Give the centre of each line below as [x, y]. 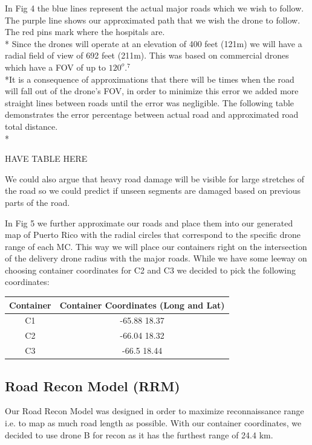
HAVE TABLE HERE [46, 158]
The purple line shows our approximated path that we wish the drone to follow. [153, 20]
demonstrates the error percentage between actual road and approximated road [152, 114]
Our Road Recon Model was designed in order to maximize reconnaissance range [154, 411]
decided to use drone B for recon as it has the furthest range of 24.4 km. [139, 434]
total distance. [31, 126]
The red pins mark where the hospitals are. [85, 32]
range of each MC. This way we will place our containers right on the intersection [156, 246]
